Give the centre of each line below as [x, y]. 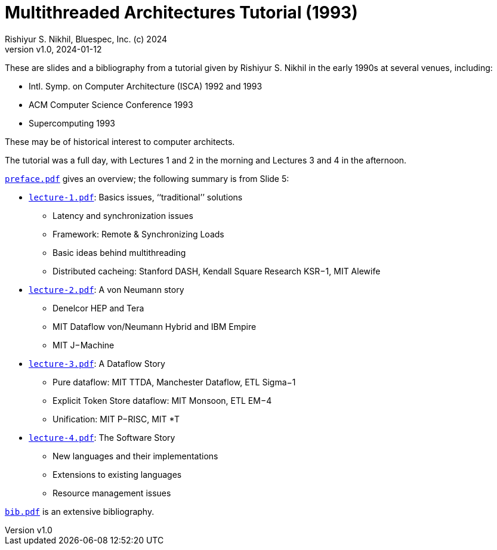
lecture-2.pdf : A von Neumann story [106, 289]
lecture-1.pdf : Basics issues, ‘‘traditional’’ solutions [136, 197]
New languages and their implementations [135, 456]
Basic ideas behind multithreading [119, 252]
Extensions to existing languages [117, 474]
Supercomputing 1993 [72, 123]
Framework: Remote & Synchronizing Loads [138, 234]
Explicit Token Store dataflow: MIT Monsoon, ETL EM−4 [162, 400]
